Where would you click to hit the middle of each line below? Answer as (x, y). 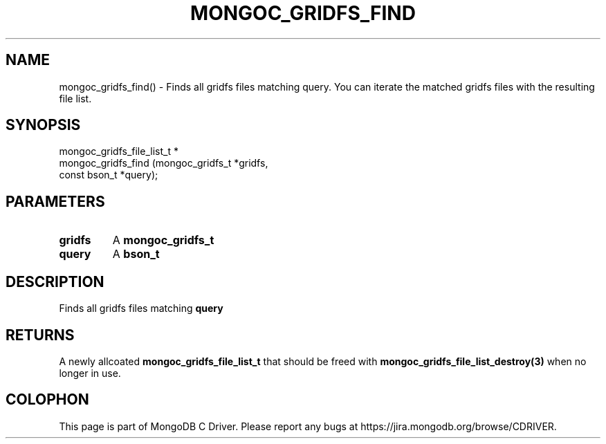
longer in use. (90, 373)
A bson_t (136, 254)
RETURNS (40, 335)
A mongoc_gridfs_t (163, 240)
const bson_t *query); (109, 175)
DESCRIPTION (55, 281)
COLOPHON (47, 400)
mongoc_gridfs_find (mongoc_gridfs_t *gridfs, (164, 163)
